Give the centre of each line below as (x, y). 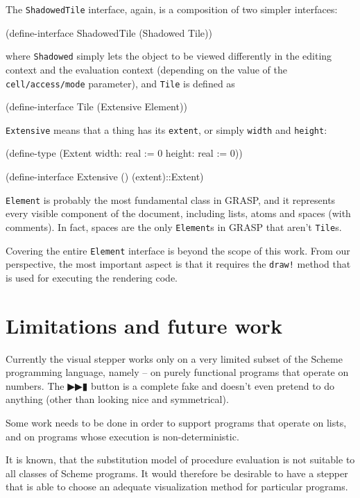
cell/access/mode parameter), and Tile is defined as (120, 83)
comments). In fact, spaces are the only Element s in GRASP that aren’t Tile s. (174, 226)
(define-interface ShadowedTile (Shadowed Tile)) (109, 32)
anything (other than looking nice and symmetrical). (117, 399)
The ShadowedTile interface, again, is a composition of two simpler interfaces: (172, 9)
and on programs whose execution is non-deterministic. (122, 436)
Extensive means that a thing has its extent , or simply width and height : (166, 129)
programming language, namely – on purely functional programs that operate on (177, 372)
